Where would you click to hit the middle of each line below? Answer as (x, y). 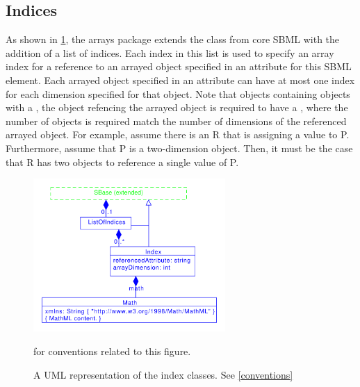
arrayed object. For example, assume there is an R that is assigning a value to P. (178, 134)
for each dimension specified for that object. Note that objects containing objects (178, 93)
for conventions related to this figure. (112, 351)
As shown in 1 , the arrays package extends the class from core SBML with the (173, 39)
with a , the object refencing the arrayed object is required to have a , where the (177, 107)
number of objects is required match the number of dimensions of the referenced (176, 121)
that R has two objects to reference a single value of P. (122, 162)
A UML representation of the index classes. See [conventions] (163, 374)
